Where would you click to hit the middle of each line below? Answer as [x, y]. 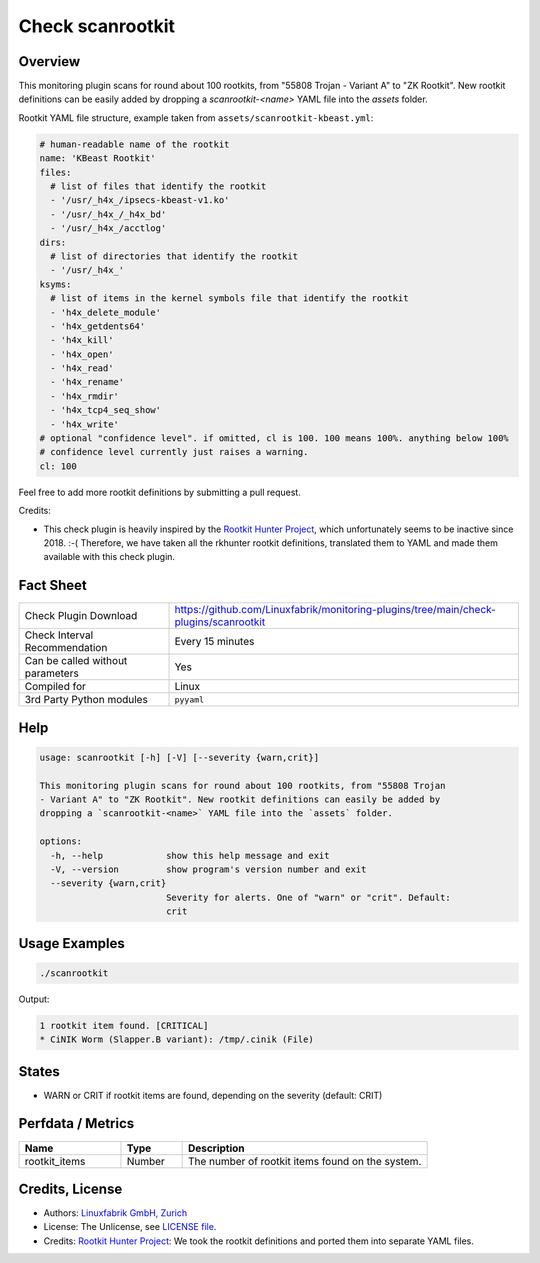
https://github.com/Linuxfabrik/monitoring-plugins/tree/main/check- [335, 610]
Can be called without [76, 661]
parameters [51, 673]
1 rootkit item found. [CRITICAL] [124, 1025]
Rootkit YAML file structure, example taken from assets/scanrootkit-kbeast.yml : [196, 117]
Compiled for [55, 687]
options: [61, 841]
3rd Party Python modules [86, 700]
